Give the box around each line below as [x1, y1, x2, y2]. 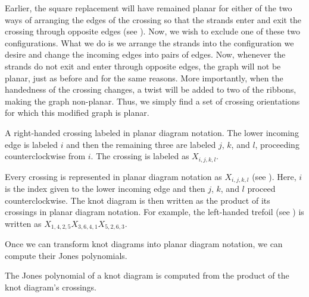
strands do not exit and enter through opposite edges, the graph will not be [5, 59, 281, 72]
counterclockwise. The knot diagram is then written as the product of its [5, 194, 270, 206]
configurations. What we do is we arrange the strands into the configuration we [5, 36, 294, 49]
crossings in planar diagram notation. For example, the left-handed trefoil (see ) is [5, 206, 304, 218]
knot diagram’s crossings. [5, 281, 96, 293]
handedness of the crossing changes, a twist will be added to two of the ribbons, [5, 83, 296, 96]
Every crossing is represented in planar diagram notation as [5, 170, 222, 182]
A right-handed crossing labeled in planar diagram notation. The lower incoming [5, 126, 299, 138]
